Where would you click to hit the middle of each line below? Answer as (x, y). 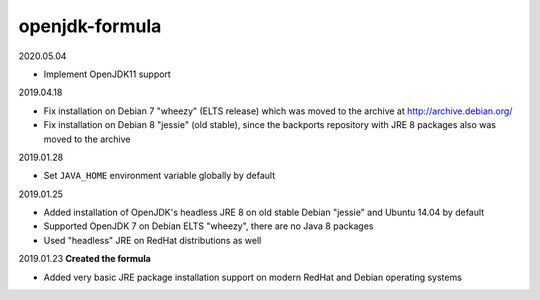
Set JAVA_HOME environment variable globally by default (159, 176)
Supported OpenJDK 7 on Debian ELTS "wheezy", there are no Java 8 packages (208, 226)
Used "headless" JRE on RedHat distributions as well (152, 240)
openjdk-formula (90, 26)
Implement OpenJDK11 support (107, 74)
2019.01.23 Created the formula (85, 259)
